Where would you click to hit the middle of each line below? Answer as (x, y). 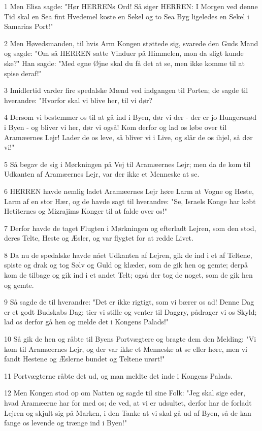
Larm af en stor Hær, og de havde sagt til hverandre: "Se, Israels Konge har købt (130, 201)
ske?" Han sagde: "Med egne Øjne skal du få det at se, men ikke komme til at (124, 63)
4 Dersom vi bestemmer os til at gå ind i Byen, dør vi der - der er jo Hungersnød (130, 117)
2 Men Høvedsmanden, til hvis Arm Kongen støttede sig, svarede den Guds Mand (131, 43)
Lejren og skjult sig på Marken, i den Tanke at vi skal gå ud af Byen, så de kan (128, 412)
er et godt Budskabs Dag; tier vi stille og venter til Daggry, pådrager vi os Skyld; (130, 311)
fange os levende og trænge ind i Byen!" (65, 423)
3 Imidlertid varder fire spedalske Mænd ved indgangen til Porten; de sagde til (126, 90)
